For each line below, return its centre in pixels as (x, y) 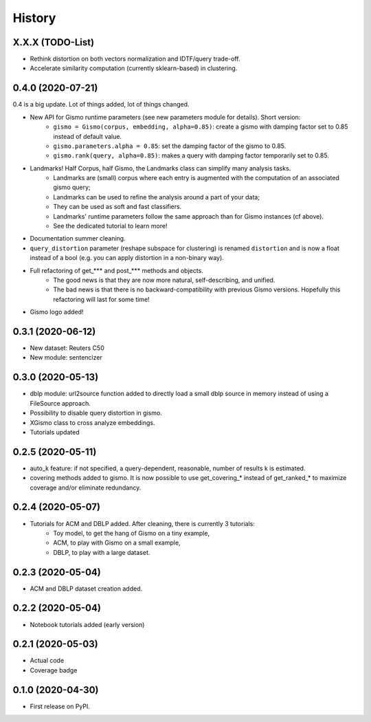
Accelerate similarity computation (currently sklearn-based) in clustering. (134, 68)
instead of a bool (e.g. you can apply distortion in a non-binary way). (127, 258)
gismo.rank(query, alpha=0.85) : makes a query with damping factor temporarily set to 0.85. (191, 155)
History (34, 18)
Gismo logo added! (57, 312)
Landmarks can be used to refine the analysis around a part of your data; (157, 197)
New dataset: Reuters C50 (67, 348)
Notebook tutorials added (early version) (87, 624)
